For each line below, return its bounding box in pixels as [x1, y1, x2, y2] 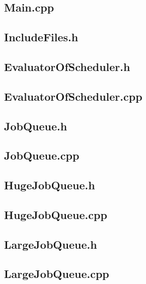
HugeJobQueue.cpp [4, 206, 107, 222]
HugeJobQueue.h [4, 177, 95, 193]
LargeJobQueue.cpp [4, 266, 109, 281]
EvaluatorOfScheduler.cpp [4, 88, 142, 104]
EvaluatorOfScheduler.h [4, 58, 130, 74]
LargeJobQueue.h [4, 236, 97, 252]
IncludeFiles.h [4, 29, 79, 45]
